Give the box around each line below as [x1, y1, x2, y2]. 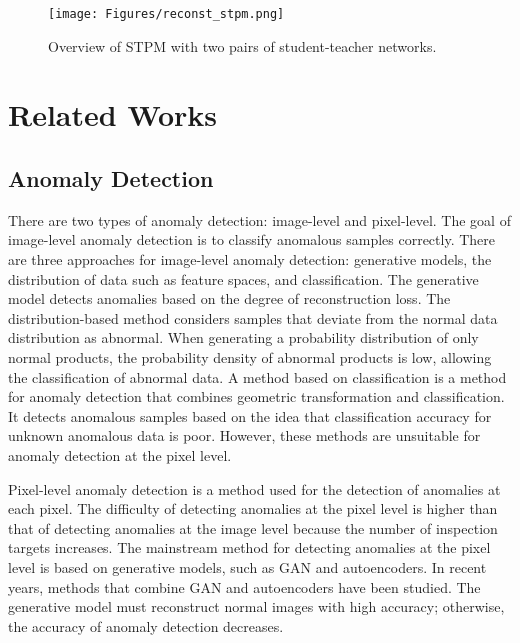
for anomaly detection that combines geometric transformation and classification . [8, 386, 505, 407]
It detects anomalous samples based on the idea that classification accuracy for [8, 405, 492, 426]
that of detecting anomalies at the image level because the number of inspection [8, 517, 498, 538]
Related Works [8, 94, 218, 135]
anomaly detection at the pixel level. [8, 444, 232, 465]
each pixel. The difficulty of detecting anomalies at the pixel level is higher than [8, 498, 498, 519]
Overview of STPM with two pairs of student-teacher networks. [48, 35, 437, 56]
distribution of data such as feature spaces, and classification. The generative [8, 268, 479, 289]
